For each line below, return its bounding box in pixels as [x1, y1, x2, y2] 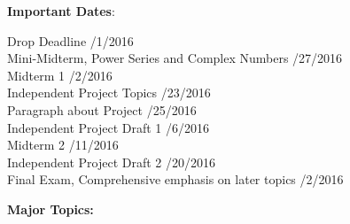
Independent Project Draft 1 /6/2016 [7, 118, 209, 136]
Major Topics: [7, 199, 94, 218]
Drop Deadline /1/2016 [7, 31, 134, 50]
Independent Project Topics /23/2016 [7, 83, 211, 102]
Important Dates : [7, 2, 115, 19]
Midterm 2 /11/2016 [7, 135, 119, 154]
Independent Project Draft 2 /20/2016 [7, 152, 215, 171]
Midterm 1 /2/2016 [7, 66, 113, 84]
